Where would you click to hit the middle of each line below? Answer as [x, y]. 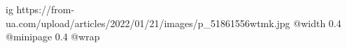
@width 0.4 [317, 23]
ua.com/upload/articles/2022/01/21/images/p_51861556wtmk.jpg [148, 23]
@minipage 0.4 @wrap [53, 37]
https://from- [45, 9]
